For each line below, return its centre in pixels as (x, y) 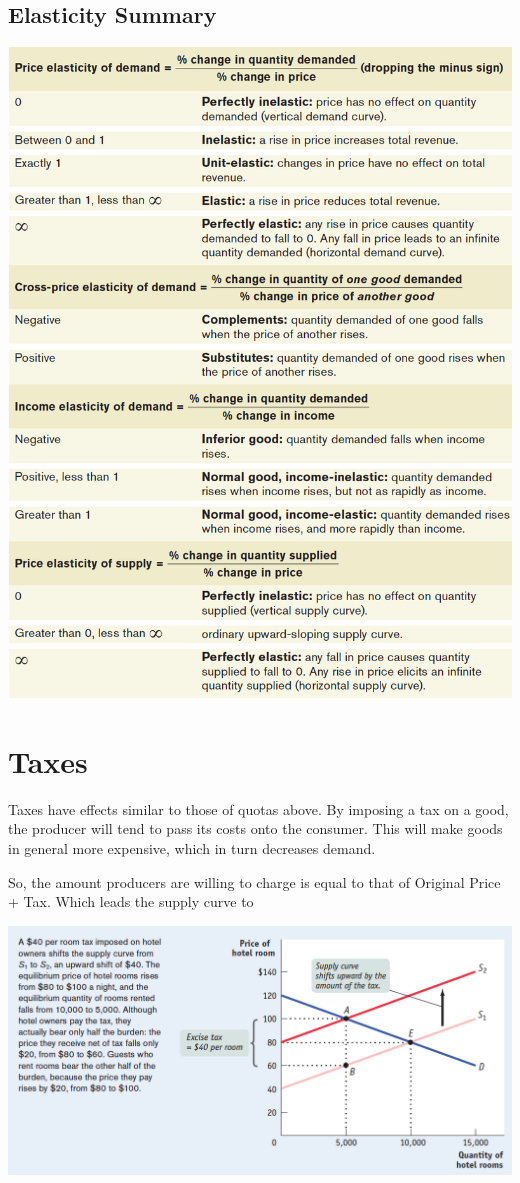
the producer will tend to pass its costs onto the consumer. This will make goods (255, 828)
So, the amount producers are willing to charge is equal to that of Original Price (254, 881)
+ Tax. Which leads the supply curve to (131, 901)
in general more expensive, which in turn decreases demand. (192, 847)
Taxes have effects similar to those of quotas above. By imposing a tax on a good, (258, 808)
